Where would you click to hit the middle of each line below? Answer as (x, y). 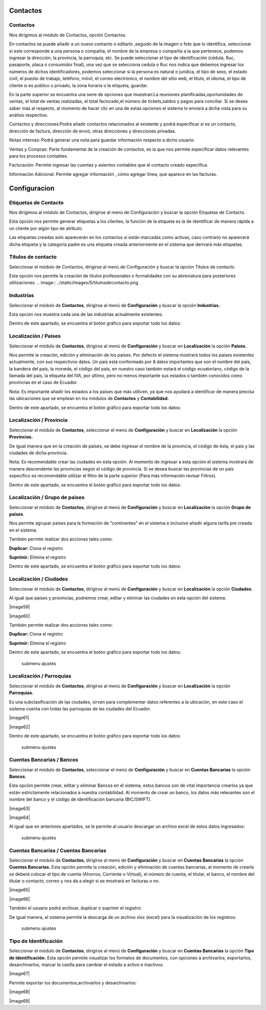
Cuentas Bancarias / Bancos (44, 760)
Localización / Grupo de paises (47, 498)
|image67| (19, 974)
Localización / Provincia (38, 420)
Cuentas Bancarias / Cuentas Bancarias (58, 850)
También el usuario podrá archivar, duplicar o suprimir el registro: (75, 908)
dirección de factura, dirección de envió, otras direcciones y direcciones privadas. (93, 131)
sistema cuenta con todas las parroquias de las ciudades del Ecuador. (80, 708)
